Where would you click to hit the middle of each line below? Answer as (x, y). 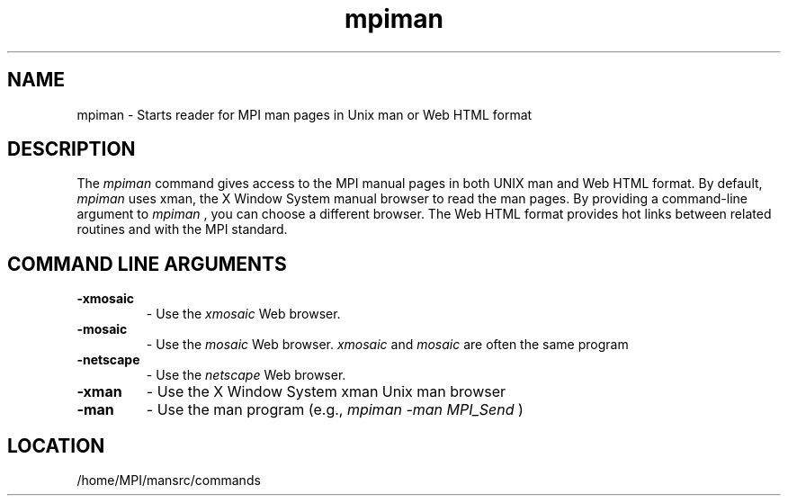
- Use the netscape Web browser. (246, 375)
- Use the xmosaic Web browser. (243, 314)
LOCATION (56, 445)
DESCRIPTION (72, 149)
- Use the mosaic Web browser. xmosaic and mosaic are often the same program (387, 345)
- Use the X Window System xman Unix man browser (326, 392)
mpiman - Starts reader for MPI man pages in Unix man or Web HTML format (304, 114)
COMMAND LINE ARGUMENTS (147, 264)
